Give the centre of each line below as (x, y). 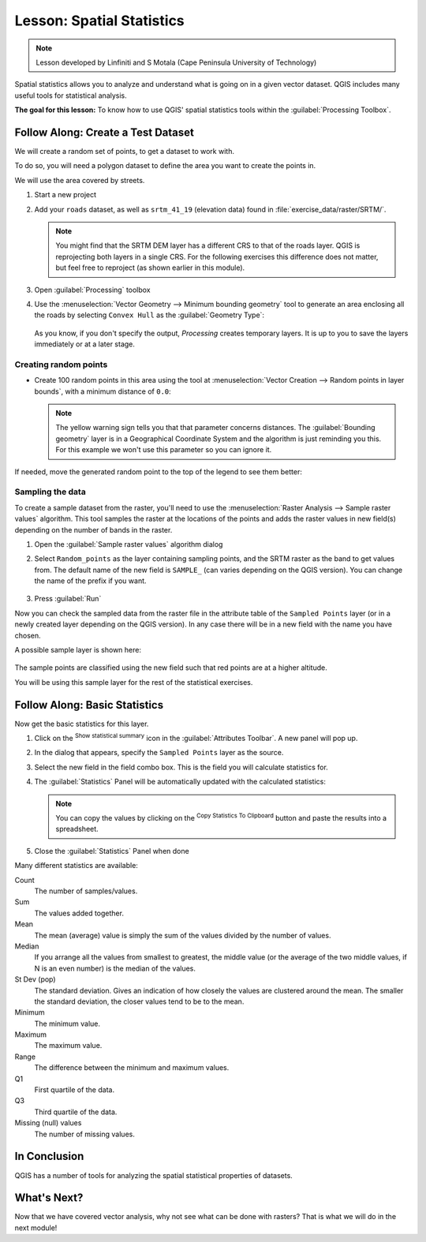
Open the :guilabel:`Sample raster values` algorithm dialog (129, 544)
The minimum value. (67, 1023)
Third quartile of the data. (76, 1112)
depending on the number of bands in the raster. (93, 529)
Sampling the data (50, 492)
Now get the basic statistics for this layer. (82, 724)
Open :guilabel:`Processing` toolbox (92, 290)
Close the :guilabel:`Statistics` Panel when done (112, 851)
